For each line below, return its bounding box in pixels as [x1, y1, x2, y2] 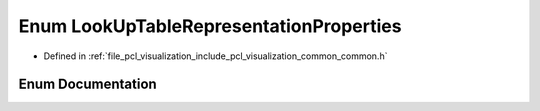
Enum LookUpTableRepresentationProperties [18, 15, 402, 37]
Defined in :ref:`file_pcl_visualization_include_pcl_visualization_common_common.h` [43, 50, 388, 62]
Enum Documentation [18, 76, 157, 93]
